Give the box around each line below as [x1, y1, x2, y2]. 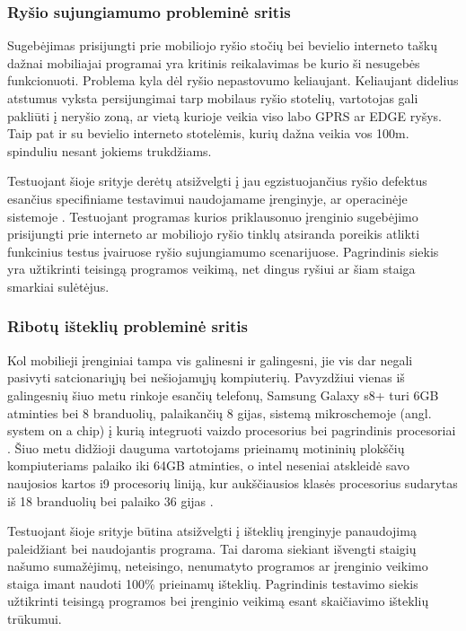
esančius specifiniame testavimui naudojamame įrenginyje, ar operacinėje [7, 188, 408, 207]
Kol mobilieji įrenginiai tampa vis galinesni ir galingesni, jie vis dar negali [7, 350, 413, 369]
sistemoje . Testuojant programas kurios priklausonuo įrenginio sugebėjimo [7, 206, 418, 225]
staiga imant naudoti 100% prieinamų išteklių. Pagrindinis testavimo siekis [7, 574, 418, 592]
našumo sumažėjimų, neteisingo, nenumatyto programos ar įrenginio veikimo [7, 557, 428, 575]
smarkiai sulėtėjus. [7, 276, 110, 295]
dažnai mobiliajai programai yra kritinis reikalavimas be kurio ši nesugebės [7, 53, 420, 72]
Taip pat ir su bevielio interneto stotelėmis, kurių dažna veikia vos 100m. [7, 124, 409, 143]
